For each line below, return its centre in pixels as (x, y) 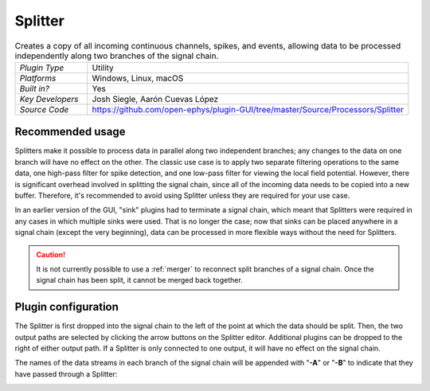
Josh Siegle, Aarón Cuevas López (155, 99)
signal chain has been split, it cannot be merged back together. (139, 280)
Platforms (38, 78)
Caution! (51, 254)
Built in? (34, 88)
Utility (103, 68)
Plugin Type (42, 68)
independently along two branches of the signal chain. (117, 56)
